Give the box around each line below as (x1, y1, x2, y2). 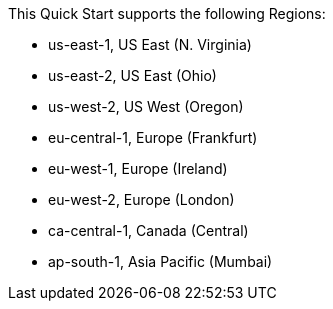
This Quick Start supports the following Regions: (8, 5, 326, 22)
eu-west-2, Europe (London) (48, 191, 235, 208)
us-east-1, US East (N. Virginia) (48, 36, 252, 53)
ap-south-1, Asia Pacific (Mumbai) (48, 253, 273, 270)
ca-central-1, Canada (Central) (48, 222, 249, 239)
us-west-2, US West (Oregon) (48, 98, 244, 115)
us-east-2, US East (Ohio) (48, 67, 217, 84)
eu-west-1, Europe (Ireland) (48, 160, 228, 177)
